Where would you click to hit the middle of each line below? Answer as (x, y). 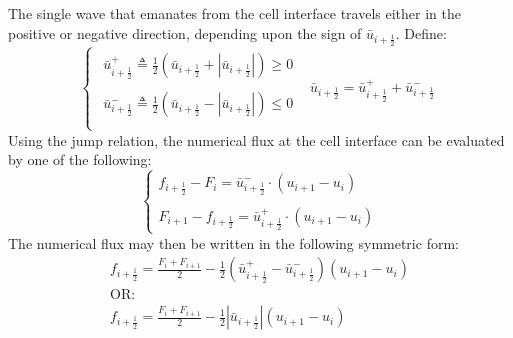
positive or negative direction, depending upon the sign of (185, 32)
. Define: (421, 32)
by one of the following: (80, 159)
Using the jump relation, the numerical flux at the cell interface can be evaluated (256, 139)
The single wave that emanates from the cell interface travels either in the (234, 13)
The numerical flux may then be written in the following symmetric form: (233, 242)
